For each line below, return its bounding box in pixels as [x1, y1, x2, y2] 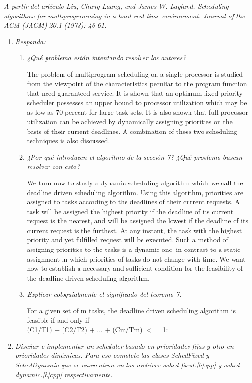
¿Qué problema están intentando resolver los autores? [27, 52, 186, 63]
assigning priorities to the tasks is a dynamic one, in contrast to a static [27, 244, 241, 254]
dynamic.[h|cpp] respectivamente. [15, 369, 113, 379]
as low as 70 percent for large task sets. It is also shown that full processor [27, 107, 248, 117]
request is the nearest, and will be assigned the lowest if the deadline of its [27, 216, 248, 226]
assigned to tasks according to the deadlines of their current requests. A [27, 197, 240, 207]
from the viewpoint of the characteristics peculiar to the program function [27, 78, 247, 88]
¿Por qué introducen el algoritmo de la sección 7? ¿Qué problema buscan [27, 151, 243, 162]
